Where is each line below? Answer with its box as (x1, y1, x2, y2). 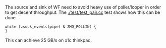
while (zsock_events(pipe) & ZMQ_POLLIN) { (5, 24, 97, 29)
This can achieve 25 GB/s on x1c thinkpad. (5, 37, 92, 43)
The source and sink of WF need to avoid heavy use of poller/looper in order (5, 4, 161, 10)
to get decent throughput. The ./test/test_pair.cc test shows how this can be (5, 9, 160, 15)
